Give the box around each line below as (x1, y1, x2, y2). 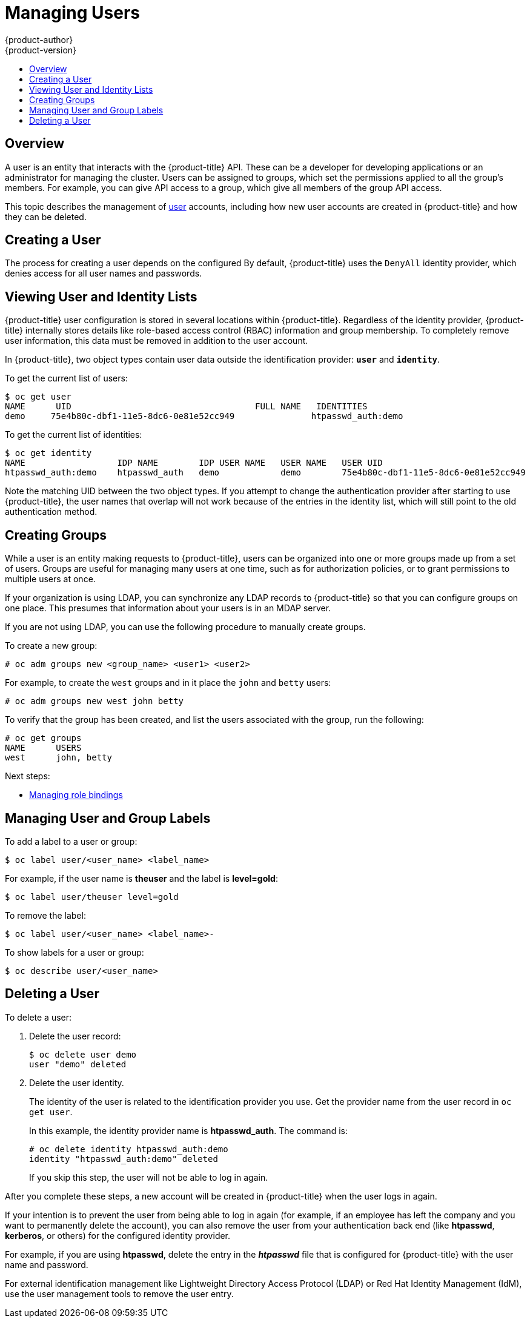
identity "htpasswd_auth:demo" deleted (29, 1153, 218, 1164)
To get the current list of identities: (5, 429, 142, 440)
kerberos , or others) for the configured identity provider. (5, 1230, 231, 1241)
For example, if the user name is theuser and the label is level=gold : (5, 873, 278, 884)
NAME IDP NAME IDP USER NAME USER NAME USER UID (5, 458, 383, 468)
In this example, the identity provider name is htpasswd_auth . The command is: (29, 1125, 348, 1136)
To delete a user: (5, 1012, 72, 1022)
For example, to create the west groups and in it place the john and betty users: (5, 677, 331, 688)
